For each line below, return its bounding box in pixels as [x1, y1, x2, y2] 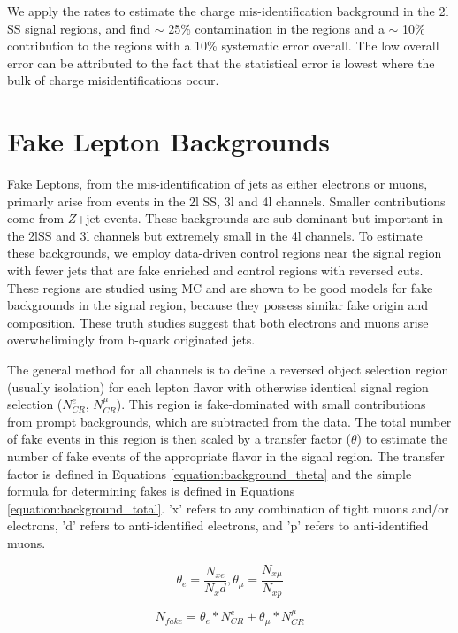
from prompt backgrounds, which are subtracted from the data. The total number [7, 412, 452, 430]
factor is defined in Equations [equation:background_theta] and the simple [7, 464, 412, 482]
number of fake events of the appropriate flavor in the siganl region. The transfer [7, 447, 445, 465]
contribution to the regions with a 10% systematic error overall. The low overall [7, 36, 439, 55]
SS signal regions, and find [7, 19, 151, 37]
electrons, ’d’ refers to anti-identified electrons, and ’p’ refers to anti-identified [7, 516, 429, 535]
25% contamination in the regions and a [168, 19, 385, 37]
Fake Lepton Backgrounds [7, 123, 330, 159]
